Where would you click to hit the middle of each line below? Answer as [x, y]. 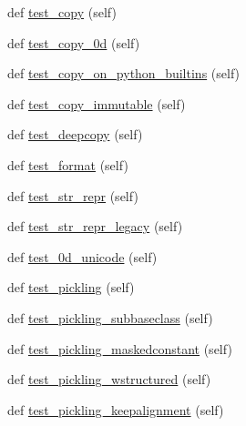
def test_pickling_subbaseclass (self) [110, 317]
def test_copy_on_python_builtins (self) [124, 73]
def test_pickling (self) [71, 287]
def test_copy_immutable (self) [97, 103]
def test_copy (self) [62, 12]
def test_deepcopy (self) [75, 134]
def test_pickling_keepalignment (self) [116, 409]
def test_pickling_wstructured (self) [109, 379]
